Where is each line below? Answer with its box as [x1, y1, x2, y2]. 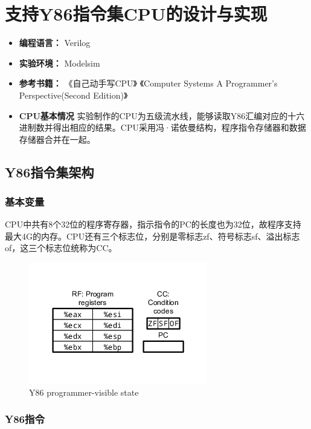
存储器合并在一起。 [19, 133, 95, 145]
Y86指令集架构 [5, 162, 94, 181]
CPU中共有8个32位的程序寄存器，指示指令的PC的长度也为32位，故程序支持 [5, 218, 301, 231]
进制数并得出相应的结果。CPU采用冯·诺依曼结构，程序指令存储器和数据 [19, 121, 306, 134]
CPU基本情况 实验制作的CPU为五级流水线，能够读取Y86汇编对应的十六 [19, 109, 305, 122]
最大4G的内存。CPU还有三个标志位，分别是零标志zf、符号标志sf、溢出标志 [5, 229, 300, 242]
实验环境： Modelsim [19, 56, 100, 69]
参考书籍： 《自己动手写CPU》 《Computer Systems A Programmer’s [19, 77, 278, 90]
